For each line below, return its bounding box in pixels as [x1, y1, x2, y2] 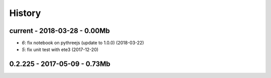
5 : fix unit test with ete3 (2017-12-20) [22, 46, 99, 52]
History [9, 7, 41, 18]
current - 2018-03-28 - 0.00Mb [9, 26, 110, 35]
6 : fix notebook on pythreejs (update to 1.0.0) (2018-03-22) [22, 40, 144, 46]
